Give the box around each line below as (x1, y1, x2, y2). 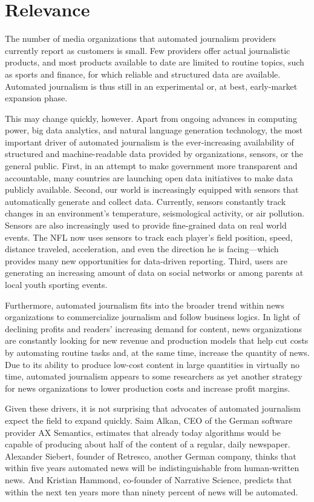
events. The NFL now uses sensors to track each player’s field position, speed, (5, 230, 293, 243)
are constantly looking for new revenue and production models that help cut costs (5, 334, 309, 347)
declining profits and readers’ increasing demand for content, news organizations (5, 322, 303, 335)
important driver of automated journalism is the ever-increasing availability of (5, 135, 294, 148)
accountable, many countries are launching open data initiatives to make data (5, 171, 293, 184)
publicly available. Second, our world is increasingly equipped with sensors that (5, 183, 299, 196)
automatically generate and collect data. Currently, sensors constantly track (5, 195, 286, 207)
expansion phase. (5, 92, 68, 104)
